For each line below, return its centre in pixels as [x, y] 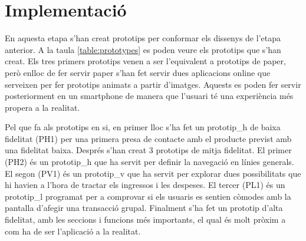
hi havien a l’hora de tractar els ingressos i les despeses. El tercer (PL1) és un [145, 185]
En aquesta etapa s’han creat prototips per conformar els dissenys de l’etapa [143, 38]
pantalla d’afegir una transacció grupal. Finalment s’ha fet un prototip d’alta [144, 208]
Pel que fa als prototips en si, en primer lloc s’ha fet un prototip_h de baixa [143, 127]
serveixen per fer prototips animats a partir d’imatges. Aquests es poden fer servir [153, 84]
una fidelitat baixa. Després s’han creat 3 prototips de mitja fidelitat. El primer [148, 150]
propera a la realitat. [42, 107]
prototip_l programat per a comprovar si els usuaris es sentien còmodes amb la [148, 196]
